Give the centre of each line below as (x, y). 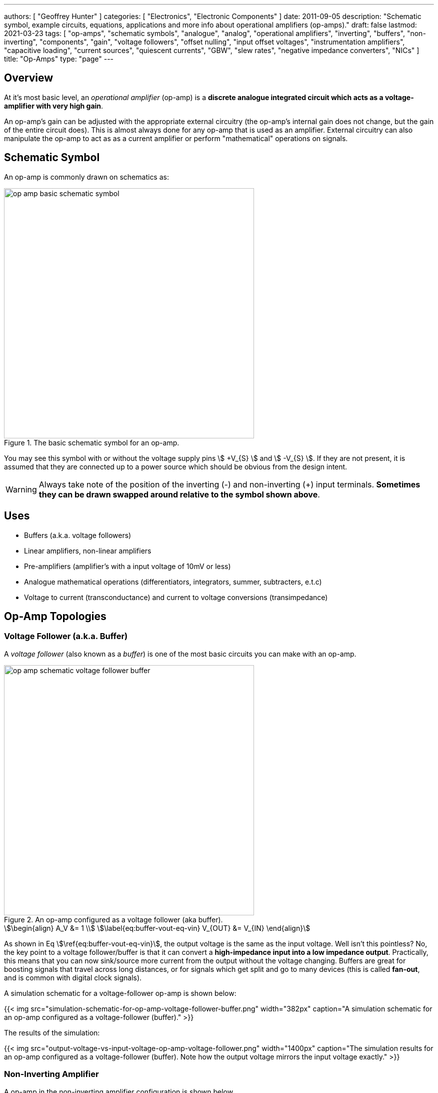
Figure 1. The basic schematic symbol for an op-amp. (92, 442)
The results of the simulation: (52, 1032)
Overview (29, 78)
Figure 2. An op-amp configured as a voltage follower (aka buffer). (113, 919)
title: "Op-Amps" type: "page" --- (59, 59)
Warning (21, 489)
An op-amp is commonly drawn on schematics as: (86, 177)
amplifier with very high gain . (54, 106)
